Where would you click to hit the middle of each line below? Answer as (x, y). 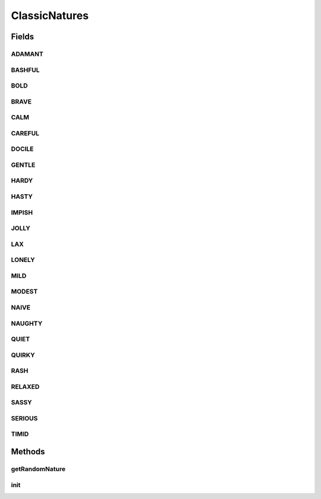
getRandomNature (38, 469)
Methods (28, 452)
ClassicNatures (50, 15)
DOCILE (22, 149)
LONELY (23, 260)
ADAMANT (27, 54)
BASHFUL (25, 70)
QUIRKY (23, 355)
